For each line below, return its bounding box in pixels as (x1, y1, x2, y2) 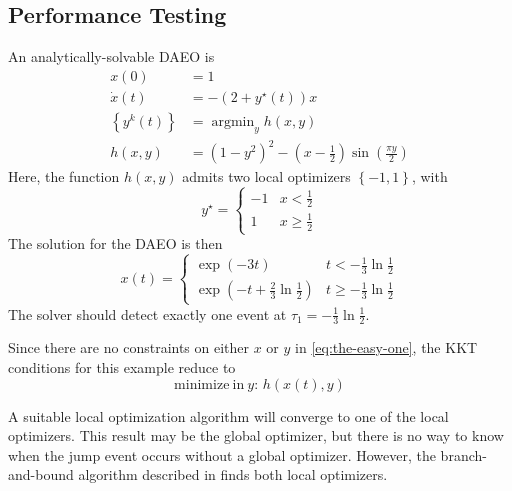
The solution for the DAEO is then (8, 233, 223, 254)
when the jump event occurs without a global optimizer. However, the (8, 444, 436, 465)
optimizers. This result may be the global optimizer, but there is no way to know (8, 425, 504, 446)
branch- (440, 444, 487, 465)
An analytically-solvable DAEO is (8, 46, 215, 67)
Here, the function (8, 166, 120, 187)
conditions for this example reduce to (8, 356, 236, 377)
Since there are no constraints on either (8, 337, 250, 358)
